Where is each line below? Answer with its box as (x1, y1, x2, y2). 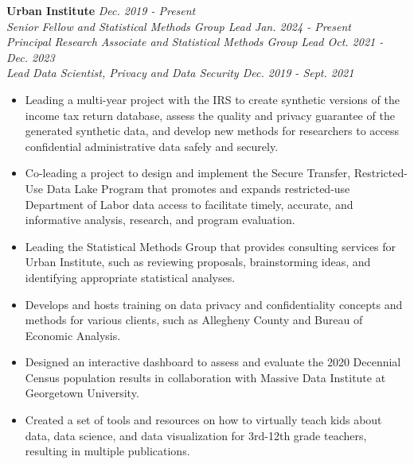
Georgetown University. (25, 385, 139, 401)
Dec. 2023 (6, 48, 55, 65)
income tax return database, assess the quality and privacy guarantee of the (25, 106, 395, 123)
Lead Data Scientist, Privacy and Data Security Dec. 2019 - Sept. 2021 (6, 64, 354, 81)
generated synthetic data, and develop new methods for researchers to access (25, 122, 400, 139)
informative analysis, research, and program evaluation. (25, 211, 295, 228)
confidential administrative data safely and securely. (25, 137, 279, 154)
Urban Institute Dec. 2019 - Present (6, 2, 196, 18)
